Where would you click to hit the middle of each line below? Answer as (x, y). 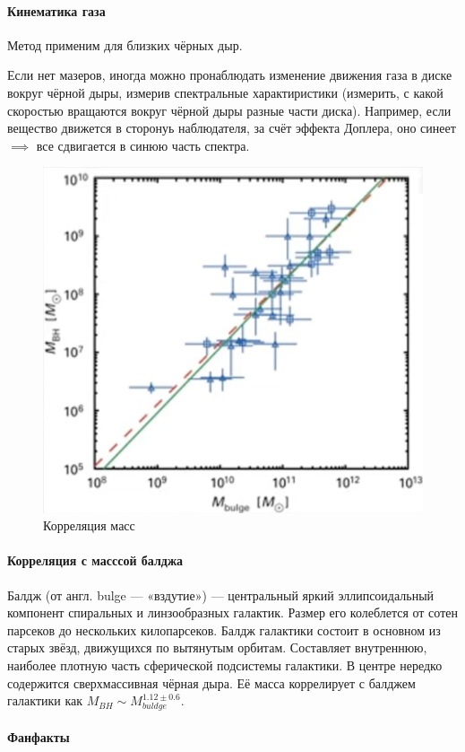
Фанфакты (39, 736)
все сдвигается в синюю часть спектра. (143, 145)
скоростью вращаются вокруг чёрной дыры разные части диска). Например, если (229, 110)
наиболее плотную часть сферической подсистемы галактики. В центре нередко (225, 665)
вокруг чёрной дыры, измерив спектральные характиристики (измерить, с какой (225, 92)
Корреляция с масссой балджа (95, 560)
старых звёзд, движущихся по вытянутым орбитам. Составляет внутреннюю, (217, 647)
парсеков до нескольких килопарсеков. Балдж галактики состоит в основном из (224, 630)
